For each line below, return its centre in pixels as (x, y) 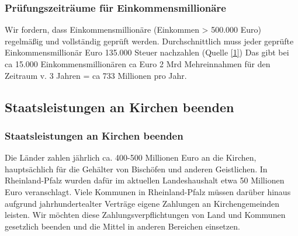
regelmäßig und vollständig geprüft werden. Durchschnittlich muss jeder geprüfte (149, 41)
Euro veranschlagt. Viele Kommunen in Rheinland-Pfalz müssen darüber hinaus (148, 191)
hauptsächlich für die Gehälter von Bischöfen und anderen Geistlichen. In (136, 169)
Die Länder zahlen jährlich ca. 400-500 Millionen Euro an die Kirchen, (131, 157)
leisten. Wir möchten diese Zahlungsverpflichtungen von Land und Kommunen (145, 215)
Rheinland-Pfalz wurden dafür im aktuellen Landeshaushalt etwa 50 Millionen (145, 180)
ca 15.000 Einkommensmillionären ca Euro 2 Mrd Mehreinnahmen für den (138, 64)
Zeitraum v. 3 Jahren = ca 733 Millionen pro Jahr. (96, 75)
